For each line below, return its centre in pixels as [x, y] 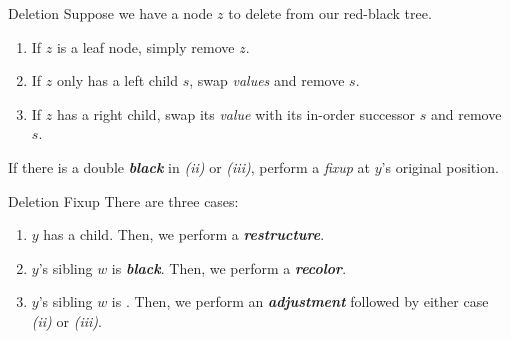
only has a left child [117, 80]
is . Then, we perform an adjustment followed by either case [300, 301]
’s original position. [440, 166]
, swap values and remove [267, 80]
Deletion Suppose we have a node [110, 13]
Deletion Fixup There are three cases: [123, 200]
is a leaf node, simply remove [145, 46]
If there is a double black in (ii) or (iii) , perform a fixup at [189, 166]
